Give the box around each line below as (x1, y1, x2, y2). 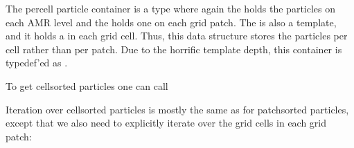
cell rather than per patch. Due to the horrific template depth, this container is (6, 41, 342, 56)
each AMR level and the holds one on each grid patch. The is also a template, (6, 15, 337, 29)
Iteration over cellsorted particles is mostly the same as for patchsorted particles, (6, 102, 349, 116)
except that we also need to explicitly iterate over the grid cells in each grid (6, 115, 327, 130)
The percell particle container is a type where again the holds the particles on (6, 1, 336, 15)
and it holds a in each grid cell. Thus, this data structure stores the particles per (6, 28, 348, 43)
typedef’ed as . (6, 55, 68, 70)
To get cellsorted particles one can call (6, 78, 168, 93)
